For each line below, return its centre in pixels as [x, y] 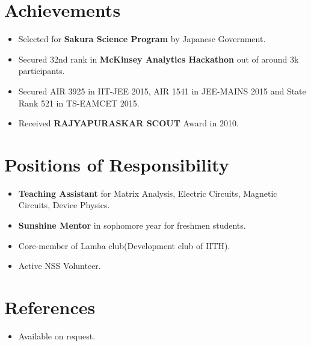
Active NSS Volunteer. [60, 266]
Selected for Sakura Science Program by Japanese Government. [142, 39]
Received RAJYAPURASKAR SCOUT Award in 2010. [128, 123]
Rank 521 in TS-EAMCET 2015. [79, 103]
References [50, 307]
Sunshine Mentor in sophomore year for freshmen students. [132, 225]
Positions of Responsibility [117, 164]
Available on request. [57, 335]
